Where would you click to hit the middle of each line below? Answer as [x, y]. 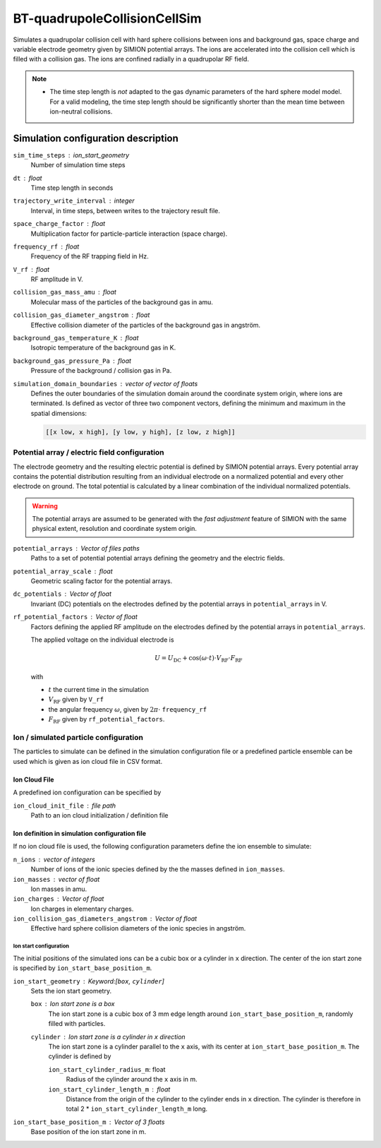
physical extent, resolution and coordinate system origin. [115, 529]
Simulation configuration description [96, 138]
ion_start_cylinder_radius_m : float [107, 1069]
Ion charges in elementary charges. [82, 909]
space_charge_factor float [59, 224]
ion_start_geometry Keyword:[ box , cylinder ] [89, 981]
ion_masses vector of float [56, 879]
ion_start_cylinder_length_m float [109, 1089]
